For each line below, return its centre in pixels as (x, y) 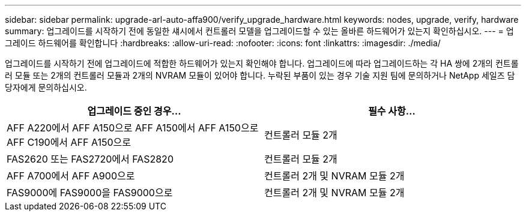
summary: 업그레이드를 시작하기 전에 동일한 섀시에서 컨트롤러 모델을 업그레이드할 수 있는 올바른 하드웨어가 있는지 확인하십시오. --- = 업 (259, 31)
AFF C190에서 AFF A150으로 (69, 142)
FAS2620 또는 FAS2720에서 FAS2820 (90, 159)
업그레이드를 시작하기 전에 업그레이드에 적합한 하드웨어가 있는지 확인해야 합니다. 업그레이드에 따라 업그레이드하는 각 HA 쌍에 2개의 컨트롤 (262, 63)
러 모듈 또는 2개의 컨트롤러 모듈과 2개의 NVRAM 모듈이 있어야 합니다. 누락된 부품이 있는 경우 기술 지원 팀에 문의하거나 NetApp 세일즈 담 (260, 75)
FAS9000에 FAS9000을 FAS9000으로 (90, 193)
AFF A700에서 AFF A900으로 (71, 176)
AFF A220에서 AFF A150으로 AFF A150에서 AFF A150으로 (133, 128)
